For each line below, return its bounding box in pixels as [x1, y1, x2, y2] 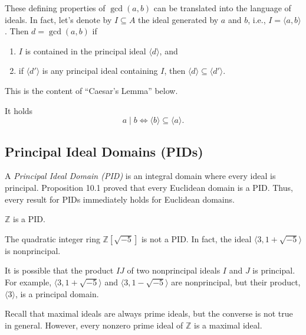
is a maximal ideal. [194, 318, 262, 331]
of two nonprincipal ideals [127, 264, 221, 277]
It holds [5, 104, 33, 116]
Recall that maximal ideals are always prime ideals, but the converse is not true [5, 307, 293, 320]
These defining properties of [5, 2, 106, 14]
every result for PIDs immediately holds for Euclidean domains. [5, 193, 235, 205]
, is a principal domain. [15, 287, 99, 300]
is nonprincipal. [5, 244, 61, 256]
